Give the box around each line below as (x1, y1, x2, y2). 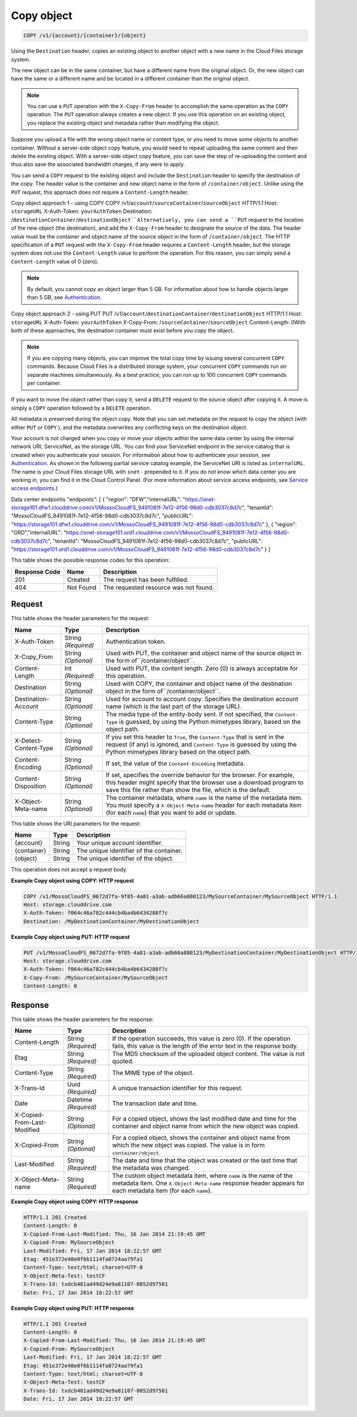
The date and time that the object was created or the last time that (112, 1156, 297, 1165)
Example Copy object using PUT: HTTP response (11, 1304, 134, 1311)
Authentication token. (105, 637, 166, 645)
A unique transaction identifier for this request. (112, 1084, 243, 1093)
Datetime (67, 1096, 93, 1104)
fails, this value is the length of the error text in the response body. (112, 1042, 299, 1050)
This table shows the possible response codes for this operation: (11, 556, 170, 564)
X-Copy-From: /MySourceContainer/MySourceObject (23, 974, 168, 981)
